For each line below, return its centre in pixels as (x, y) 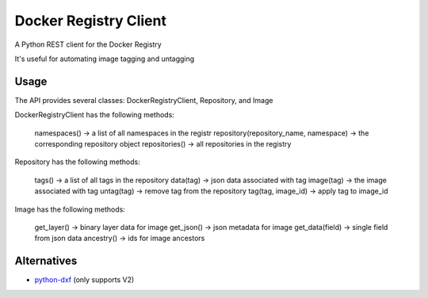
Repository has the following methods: (77, 162)
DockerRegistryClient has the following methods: (94, 115)
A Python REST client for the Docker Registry (88, 44)
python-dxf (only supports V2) (84, 280)
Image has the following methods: (70, 209)
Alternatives (46, 261)
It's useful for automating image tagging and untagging (105, 59)
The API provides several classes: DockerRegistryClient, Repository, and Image (144, 100)
